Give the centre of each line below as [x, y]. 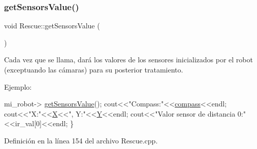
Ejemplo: [18, 86]
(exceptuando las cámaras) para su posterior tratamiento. [94, 69]
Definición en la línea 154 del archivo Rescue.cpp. [81, 140]
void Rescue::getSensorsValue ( [52, 26]
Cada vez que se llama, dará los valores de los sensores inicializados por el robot [128, 60]
